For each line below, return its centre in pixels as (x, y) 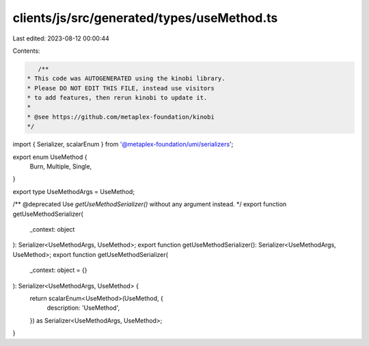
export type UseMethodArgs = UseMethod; (74, 191)
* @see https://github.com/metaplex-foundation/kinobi (121, 117)
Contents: (26, 51)
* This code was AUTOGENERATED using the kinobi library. (126, 78)
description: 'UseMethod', (83, 308)
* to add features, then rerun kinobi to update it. (117, 98)
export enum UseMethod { (50, 157)
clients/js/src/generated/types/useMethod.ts (145, 18)
